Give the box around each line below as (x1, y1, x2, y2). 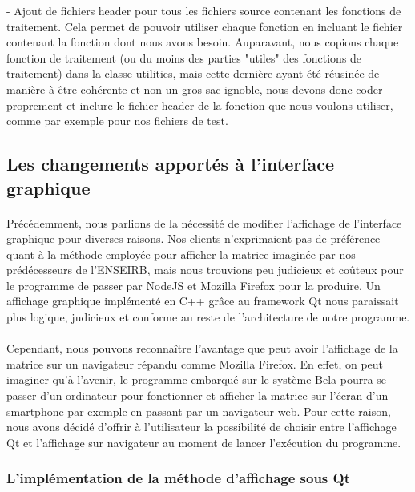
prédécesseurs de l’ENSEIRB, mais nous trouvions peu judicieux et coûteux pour (6, 261, 404, 278)
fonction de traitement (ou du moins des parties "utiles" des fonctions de (6, 49, 362, 66)
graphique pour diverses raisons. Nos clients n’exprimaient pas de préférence (6, 230, 381, 247)
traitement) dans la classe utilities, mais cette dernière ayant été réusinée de (6, 65, 380, 82)
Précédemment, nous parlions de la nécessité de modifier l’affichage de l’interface (6, 214, 402, 231)
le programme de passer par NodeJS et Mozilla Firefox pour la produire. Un (6, 276, 381, 293)
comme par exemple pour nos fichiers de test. (6, 112, 228, 129)
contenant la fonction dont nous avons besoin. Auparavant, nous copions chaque (6, 34, 399, 50)
